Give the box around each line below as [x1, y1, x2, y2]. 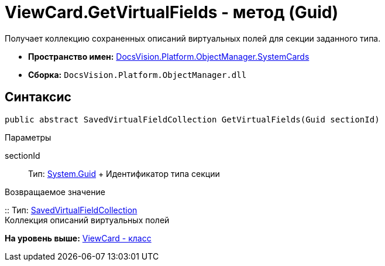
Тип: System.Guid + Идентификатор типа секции [28, 168, 220, 179]
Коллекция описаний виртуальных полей [5, 214, 170, 225]
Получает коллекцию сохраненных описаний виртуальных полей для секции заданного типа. [5, 33, 381, 43]
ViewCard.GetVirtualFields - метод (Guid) [5, 2, 338, 22]
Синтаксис [5, 90, 71, 105]
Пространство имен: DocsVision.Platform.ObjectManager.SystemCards [28, 51, 310, 62]
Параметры [5, 132, 51, 142]
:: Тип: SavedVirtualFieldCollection [5, 204, 137, 215]
